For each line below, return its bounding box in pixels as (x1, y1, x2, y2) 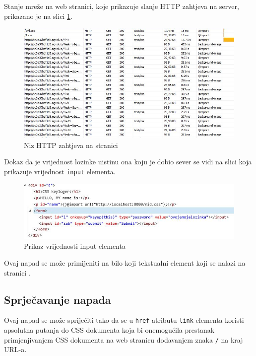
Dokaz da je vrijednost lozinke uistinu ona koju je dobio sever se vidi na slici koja (4, 156, 252, 167)
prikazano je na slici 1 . (4, 10, 72, 21)
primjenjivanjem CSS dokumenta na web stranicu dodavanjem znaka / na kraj (4, 334, 243, 345)
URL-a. (4, 344, 27, 355)
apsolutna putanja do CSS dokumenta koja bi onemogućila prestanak (4, 325, 215, 335)
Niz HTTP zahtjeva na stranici (24, 140, 118, 150)
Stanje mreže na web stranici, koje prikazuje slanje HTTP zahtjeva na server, (4, 1, 239, 11)
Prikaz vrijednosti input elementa (24, 241, 126, 251)
